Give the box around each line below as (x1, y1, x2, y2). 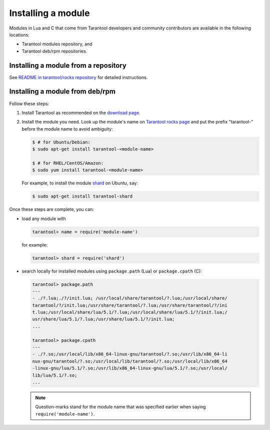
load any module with (21, 215, 66, 221)
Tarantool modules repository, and (21, 41, 92, 47)
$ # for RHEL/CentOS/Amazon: (32, 160, 104, 166)
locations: (9, 31, 29, 37)
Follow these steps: (9, 100, 49, 106)
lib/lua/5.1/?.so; (32, 372, 77, 378)
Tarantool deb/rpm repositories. (21, 48, 87, 54)
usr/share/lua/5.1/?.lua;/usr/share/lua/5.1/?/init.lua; (32, 316, 175, 322)
